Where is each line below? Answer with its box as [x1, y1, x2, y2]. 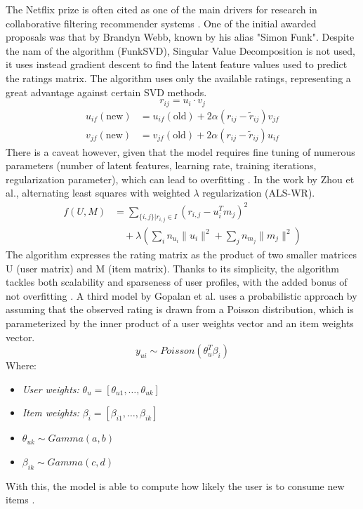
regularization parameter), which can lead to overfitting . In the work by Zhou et [6, 171, 355, 186]
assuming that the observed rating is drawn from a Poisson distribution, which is [6, 302, 354, 317]
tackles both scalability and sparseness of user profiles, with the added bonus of [6, 275, 348, 289]
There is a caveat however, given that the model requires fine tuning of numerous [6, 144, 355, 159]
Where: [6, 358, 37, 373]
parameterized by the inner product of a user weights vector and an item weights [6, 316, 354, 331]
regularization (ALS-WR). [202, 185, 315, 200]
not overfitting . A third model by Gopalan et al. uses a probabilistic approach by [6, 288, 357, 303]
